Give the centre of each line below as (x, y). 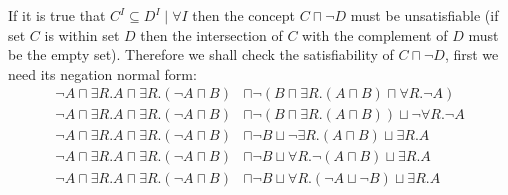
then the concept (243, 15)
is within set (82, 34)
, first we (471, 54)
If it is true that (57, 15)
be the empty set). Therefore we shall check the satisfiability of (201, 54)
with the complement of (375, 34)
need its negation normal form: (102, 73)
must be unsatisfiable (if (424, 15)
